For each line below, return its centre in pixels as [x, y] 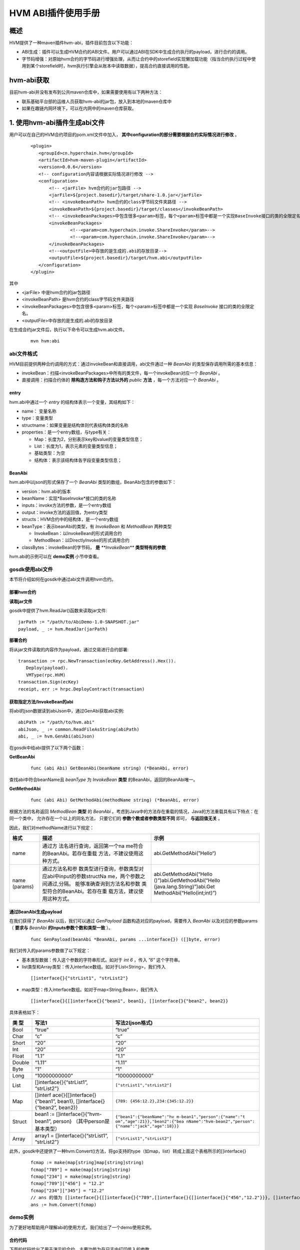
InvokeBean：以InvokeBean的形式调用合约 [78, 533]
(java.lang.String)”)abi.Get [184, 886]
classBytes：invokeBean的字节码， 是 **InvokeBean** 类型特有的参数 [94, 547]
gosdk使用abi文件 [31, 569]
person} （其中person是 [81, 1121]
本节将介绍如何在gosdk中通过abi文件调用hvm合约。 [62, 579]
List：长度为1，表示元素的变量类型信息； [76, 446]
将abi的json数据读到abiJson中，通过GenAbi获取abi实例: [67, 710]
